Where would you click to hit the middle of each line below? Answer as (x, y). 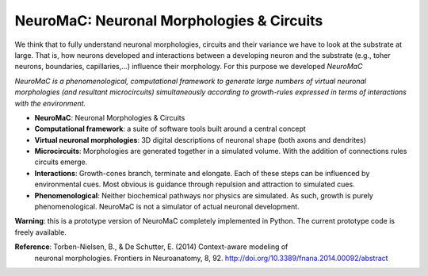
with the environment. (50, 103)
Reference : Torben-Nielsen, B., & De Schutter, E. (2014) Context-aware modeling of (151, 247)
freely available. (40, 232)
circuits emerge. (61, 162)
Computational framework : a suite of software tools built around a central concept (170, 129)
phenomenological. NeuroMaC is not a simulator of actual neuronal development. (167, 207)
